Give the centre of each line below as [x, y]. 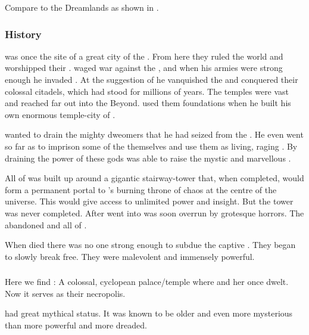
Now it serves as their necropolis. [65, 293]
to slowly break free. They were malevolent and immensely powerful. [130, 256]
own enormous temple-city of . [60, 114]
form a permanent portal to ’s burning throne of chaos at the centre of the [141, 189]
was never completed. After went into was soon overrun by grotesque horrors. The [154, 213]
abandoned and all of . [46, 224]
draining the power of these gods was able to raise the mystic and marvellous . [148, 158]
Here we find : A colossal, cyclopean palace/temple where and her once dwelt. [147, 282]
